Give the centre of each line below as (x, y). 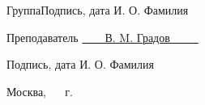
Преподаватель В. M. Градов (88, 37)
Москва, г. (40, 91)
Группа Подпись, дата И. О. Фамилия (98, 10)
